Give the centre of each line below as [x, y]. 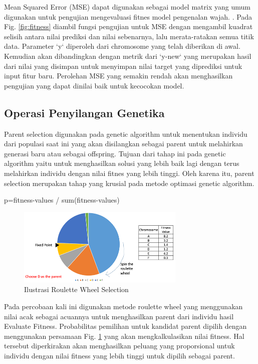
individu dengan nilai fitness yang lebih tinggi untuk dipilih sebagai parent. [119, 355]
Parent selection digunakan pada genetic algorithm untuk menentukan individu [126, 133]
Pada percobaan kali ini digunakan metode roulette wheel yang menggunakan [123, 306]
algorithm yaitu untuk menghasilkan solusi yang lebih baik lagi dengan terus [122, 163]
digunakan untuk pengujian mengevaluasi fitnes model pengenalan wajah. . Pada [128, 16]
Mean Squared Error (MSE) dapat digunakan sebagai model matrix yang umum [127, 7]
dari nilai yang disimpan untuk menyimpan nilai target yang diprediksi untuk [123, 66]
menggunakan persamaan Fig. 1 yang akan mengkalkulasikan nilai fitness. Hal [124, 336]
